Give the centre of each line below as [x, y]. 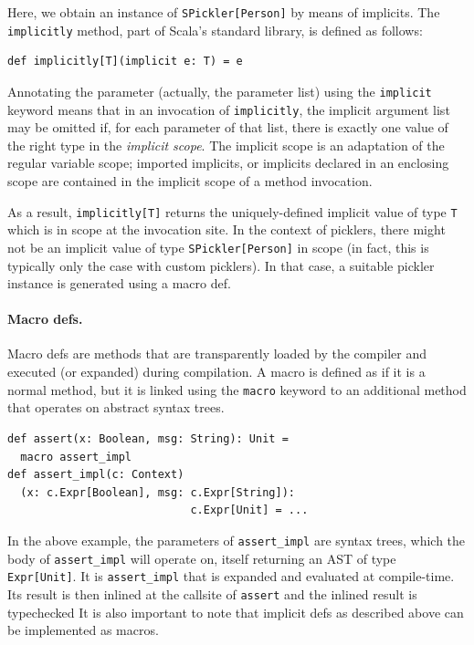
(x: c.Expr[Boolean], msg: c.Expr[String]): [158, 492]
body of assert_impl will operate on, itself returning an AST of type [202, 558]
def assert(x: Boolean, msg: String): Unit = [148, 438]
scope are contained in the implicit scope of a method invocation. [190, 181]
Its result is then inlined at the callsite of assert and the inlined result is [212, 593]
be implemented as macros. [83, 630]
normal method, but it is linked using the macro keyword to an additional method [237, 389]
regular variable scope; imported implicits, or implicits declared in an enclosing [228, 163]
